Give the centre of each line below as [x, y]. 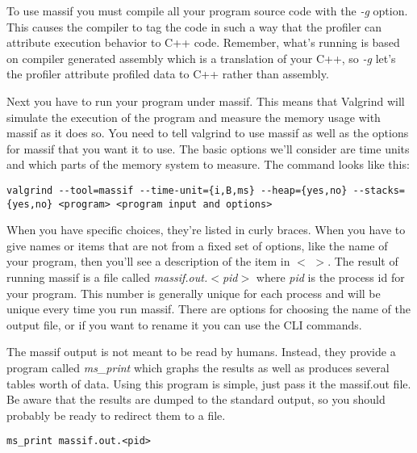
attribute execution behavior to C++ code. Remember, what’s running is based [203, 42]
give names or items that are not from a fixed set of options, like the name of [197, 245]
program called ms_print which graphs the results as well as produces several [198, 367]
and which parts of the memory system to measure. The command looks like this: [208, 164]
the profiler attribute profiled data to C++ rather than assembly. [168, 74]
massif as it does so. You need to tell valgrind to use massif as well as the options [208, 133]
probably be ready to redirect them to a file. [116, 415]
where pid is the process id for [330, 277]
